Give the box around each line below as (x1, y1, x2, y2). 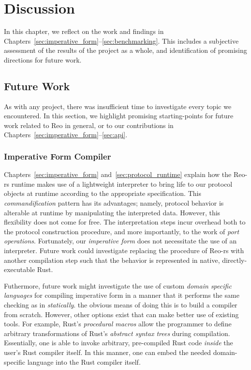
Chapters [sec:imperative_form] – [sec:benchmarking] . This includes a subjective (4, 35, 239, 46)
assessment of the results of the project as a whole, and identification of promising (4, 45, 247, 55)
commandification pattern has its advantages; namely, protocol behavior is (4, 198, 224, 208)
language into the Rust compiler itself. (27, 356, 141, 367)
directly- (222, 255, 247, 265)
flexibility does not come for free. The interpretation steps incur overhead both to (4, 217, 246, 227)
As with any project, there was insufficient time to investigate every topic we (4, 101, 232, 111)
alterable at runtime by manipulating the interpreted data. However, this (4, 207, 221, 217)
